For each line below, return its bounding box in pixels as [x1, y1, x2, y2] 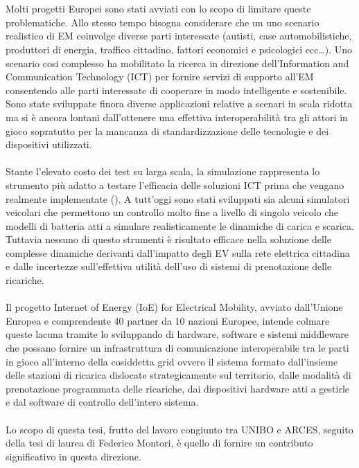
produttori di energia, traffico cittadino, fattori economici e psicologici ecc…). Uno [6, 42, 353, 56]
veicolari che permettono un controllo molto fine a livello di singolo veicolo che [6, 205, 339, 219]
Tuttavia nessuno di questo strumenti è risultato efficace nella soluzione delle [6, 232, 331, 246]
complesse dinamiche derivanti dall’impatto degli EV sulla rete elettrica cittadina [6, 245, 350, 260]
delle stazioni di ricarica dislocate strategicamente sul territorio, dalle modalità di [6, 368, 351, 382]
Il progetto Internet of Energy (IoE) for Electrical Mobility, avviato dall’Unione [6, 300, 343, 314]
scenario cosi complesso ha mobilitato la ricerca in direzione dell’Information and [6, 55, 349, 70]
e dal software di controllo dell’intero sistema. [6, 395, 199, 409]
